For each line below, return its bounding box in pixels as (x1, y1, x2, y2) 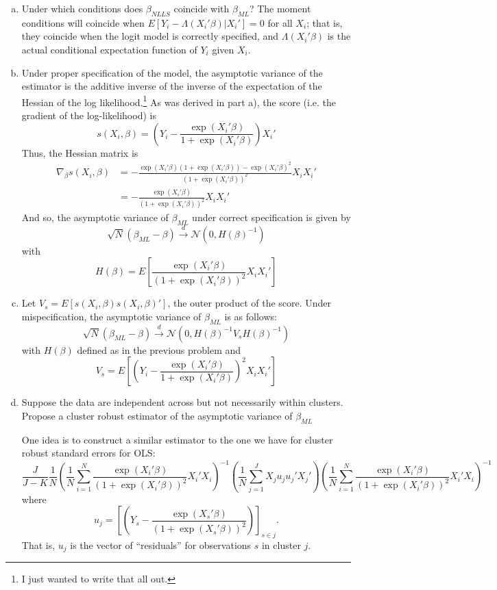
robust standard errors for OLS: (21, 446, 156, 460)
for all (267, 15, 293, 29)
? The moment (249, 1, 311, 15)
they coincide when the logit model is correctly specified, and (21, 29, 279, 43)
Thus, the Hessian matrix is (21, 145, 138, 159)
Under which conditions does (21, 1, 143, 15)
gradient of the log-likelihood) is (21, 108, 156, 123)
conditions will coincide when (21, 15, 145, 29)
